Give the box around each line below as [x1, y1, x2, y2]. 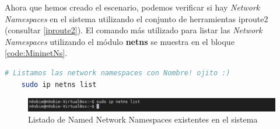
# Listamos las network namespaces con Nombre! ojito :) [5, 68, 230, 77]
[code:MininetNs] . [5, 47, 68, 59]
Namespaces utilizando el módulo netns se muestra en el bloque [5, 35, 235, 47]
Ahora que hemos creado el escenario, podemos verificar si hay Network [5, 1, 260, 13]
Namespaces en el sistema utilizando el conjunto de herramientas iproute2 [5, 12, 268, 25]
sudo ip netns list [21, 80, 97, 89]
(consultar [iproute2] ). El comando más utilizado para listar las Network [5, 24, 262, 36]
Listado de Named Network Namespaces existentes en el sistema [28, 113, 258, 125]
